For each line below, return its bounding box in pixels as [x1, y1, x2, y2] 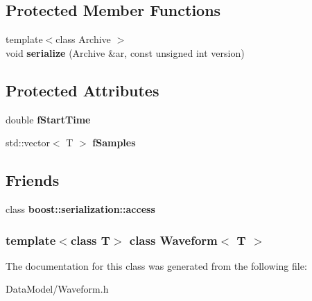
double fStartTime [6, 112, 91, 126]
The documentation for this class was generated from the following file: [6, 258, 307, 273]
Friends [6, 169, 60, 191]
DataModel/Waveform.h [6, 282, 109, 296]
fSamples [92, 135, 136, 150]
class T [70, 231, 110, 248]
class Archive [55, 32, 111, 46]
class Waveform [129, 231, 218, 248]
